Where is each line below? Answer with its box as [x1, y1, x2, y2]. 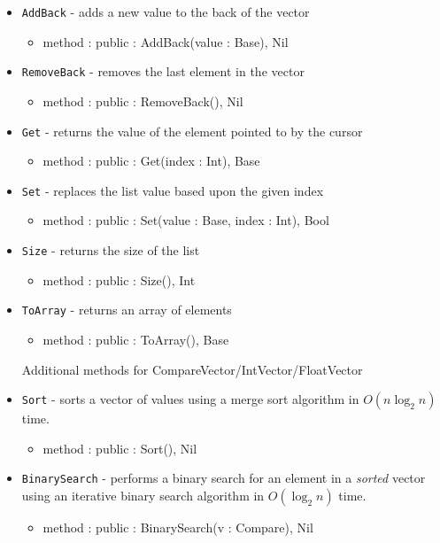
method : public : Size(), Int [42, 270, 196, 289]
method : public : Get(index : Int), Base [42, 151, 260, 170]
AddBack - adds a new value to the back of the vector [21, 3, 310, 20]
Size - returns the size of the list [21, 241, 200, 259]
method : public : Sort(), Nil [42, 438, 197, 457]
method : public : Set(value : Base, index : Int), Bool [42, 211, 329, 229]
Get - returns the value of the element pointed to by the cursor [21, 121, 363, 140]
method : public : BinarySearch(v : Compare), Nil [42, 517, 313, 536]
